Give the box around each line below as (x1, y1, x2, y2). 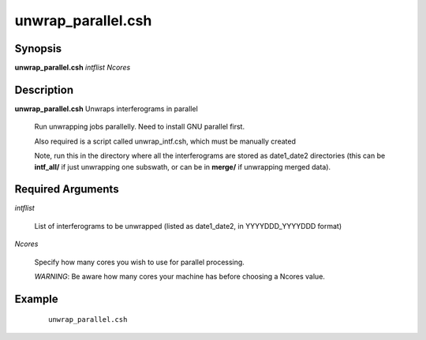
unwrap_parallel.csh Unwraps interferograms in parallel (14, 103, 199, 114)
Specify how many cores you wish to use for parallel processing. (34, 257, 245, 267)
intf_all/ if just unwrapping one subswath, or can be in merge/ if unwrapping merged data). (34, 162, 331, 171)
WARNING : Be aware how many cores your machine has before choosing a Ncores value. (34, 272, 325, 281)
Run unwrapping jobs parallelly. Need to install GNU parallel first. (34, 122, 245, 132)
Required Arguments (14, 182, 119, 196)
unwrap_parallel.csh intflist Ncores (14, 63, 131, 73)
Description (14, 83, 74, 96)
